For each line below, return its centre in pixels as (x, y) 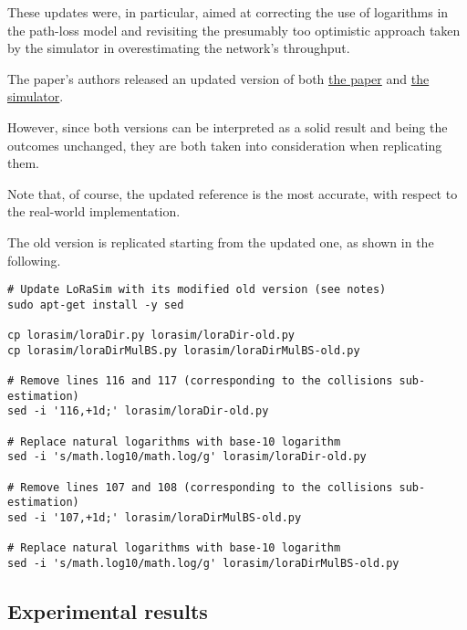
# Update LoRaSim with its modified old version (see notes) (197, 290)
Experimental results (108, 610)
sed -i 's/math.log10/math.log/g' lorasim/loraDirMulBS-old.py (203, 563)
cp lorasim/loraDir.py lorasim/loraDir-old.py (151, 336)
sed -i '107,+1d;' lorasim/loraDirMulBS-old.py (155, 517)
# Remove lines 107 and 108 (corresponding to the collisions (200, 487)
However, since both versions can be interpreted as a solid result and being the (228, 126)
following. (34, 260)
